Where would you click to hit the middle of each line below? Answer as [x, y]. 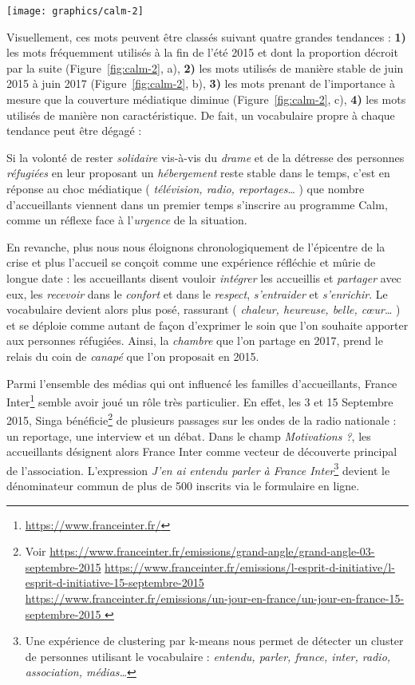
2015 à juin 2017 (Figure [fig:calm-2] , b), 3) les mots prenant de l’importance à [201, 83]
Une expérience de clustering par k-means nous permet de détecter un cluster [214, 641]
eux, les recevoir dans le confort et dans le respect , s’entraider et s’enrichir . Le [197, 293]
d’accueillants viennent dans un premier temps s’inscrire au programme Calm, [197, 204]
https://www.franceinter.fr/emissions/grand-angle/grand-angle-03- [212, 551]
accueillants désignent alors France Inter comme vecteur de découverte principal [202, 451]
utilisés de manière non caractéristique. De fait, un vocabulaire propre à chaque [201, 115]
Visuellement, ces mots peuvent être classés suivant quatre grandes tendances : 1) [206, 36]
